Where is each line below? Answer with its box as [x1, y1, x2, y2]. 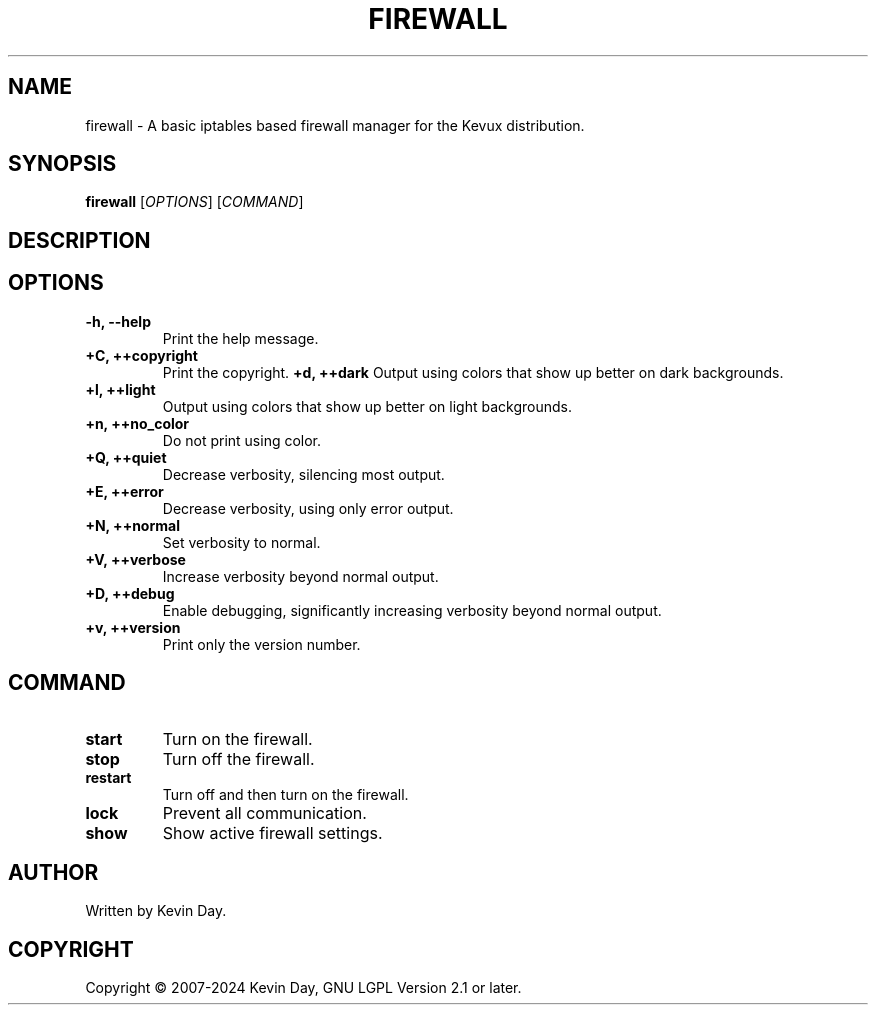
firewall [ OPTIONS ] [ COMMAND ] [85, 193, 304, 211]
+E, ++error [85, 482, 164, 500]
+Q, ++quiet [85, 448, 167, 466]
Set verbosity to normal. [162, 533, 321, 551]
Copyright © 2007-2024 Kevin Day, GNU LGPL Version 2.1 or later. [85, 979, 522, 997]
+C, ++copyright [85, 346, 198, 364]
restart [85, 768, 132, 786]
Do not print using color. [162, 431, 322, 449]
